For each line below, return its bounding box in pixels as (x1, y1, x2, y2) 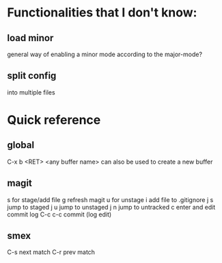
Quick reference (7, 112, 101, 127)
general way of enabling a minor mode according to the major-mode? (7, 50, 203, 58)
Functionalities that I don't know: (7, 5, 197, 21)
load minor (7, 32, 54, 44)
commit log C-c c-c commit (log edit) (7, 210, 112, 218)
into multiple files (7, 88, 56, 97)
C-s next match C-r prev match (7, 248, 96, 256)
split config (7, 70, 57, 82)
